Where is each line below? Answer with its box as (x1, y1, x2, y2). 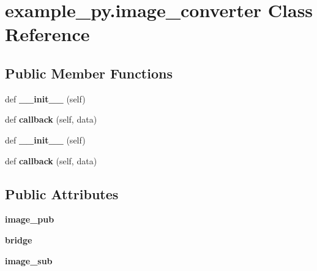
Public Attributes (5, 184, 119, 203)
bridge (5, 233, 32, 246)
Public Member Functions (5, 63, 173, 82)
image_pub (5, 213, 54, 226)
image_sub (5, 254, 53, 267)
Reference (5, 21, 90, 47)
